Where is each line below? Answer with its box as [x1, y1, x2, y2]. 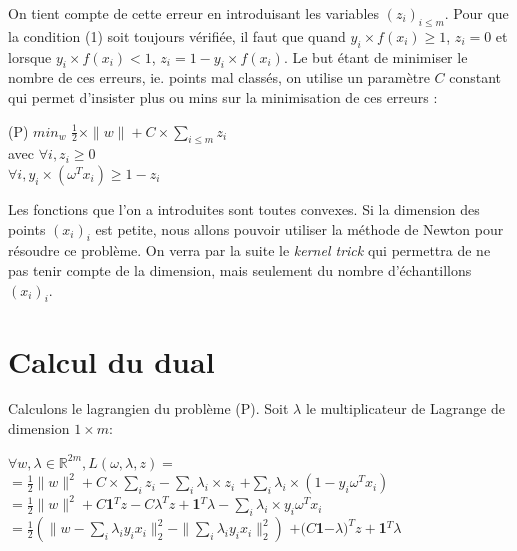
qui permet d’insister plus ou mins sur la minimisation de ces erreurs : [8, 86, 438, 107]
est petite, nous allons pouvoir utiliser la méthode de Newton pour [95, 218, 504, 239]
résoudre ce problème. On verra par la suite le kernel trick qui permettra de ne [8, 240, 491, 261]
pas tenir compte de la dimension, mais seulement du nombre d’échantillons [8, 259, 472, 280]
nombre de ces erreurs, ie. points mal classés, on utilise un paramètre [8, 67, 430, 88]
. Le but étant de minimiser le [283, 46, 468, 67]
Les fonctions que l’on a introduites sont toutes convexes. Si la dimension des [8, 198, 480, 219]
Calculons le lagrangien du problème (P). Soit [8, 398, 289, 419]
